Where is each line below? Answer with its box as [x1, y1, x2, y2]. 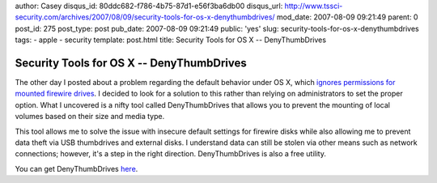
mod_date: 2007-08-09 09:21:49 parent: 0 [276, 12, 418, 22]
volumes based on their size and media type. [15, 112, 165, 121]
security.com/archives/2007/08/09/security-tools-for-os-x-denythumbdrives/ [15, 12, 275, 22]
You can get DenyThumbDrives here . [15, 164, 138, 173]
